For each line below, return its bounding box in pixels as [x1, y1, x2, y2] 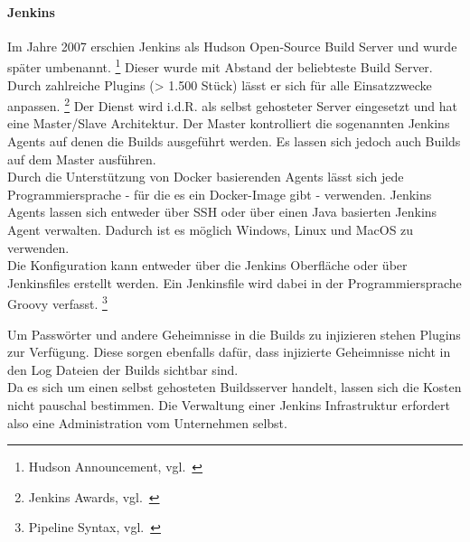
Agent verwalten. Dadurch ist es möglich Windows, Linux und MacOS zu [7, 220, 414, 239]
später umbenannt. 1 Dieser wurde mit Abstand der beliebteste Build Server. [7, 55, 433, 77]
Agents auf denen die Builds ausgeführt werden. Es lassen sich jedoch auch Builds [7, 132, 461, 151]
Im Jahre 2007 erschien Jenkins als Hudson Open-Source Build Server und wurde [7, 36, 457, 55]
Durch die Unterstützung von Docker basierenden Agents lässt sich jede [7, 167, 404, 186]
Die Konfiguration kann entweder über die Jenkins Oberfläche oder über [7, 256, 408, 275]
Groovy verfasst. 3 [7, 292, 108, 313]
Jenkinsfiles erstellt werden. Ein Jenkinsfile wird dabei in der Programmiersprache [7, 273, 462, 292]
